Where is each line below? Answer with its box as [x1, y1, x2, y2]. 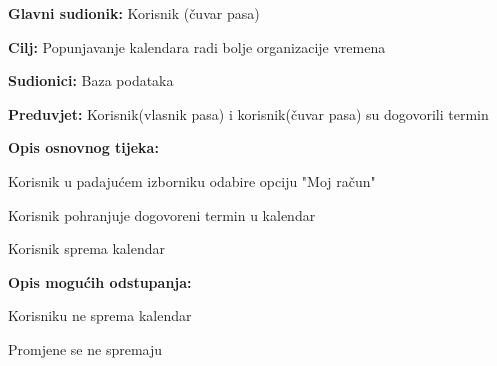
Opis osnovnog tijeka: [8, 137, 159, 158]
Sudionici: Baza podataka [8, 70, 174, 91]
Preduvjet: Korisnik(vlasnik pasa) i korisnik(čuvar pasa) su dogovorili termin [8, 103, 489, 124]
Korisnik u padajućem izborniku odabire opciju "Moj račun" [8, 170, 376, 191]
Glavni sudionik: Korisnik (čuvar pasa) [8, 3, 260, 23]
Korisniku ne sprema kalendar [8, 305, 192, 326]
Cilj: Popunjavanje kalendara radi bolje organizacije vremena [8, 36, 386, 57]
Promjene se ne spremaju [8, 338, 163, 359]
